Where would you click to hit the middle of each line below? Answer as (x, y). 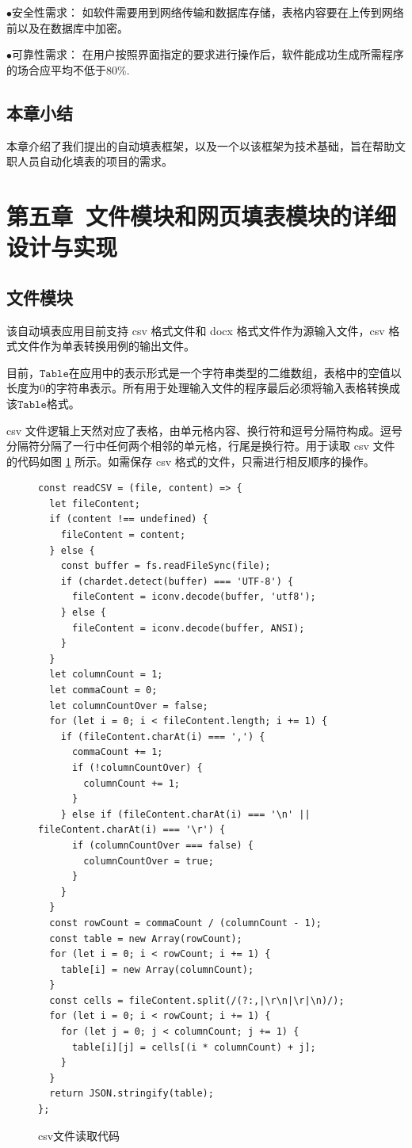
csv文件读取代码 (79, 1135)
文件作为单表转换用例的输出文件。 (106, 346)
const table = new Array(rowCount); (146, 938)
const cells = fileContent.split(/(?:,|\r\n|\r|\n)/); (197, 1000)
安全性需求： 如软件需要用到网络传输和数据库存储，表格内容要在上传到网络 (208, 12)
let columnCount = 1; (106, 675)
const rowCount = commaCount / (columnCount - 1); (185, 923)
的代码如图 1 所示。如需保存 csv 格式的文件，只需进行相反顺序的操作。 (191, 461)
